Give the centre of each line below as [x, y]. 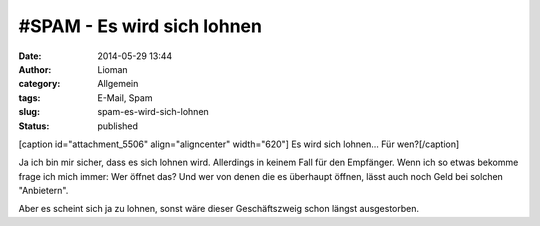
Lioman [113, 69]
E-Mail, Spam [125, 97]
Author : [35, 69]
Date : [30, 56]
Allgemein [118, 84]
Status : [34, 126]
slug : [29, 112]
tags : [29, 97]
